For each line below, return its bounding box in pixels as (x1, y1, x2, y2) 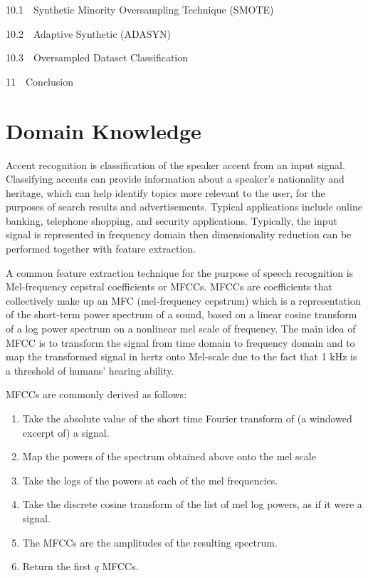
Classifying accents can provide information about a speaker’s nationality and (6, 171, 345, 186)
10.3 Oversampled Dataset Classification (6, 50, 189, 65)
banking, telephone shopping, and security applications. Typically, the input (6, 213, 337, 228)
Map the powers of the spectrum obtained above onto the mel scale (22, 449, 316, 464)
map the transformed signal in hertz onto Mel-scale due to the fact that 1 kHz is (6, 349, 357, 364)
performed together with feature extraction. (6, 241, 196, 256)
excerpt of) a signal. (22, 425, 110, 440)
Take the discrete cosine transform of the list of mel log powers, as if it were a (22, 497, 362, 512)
